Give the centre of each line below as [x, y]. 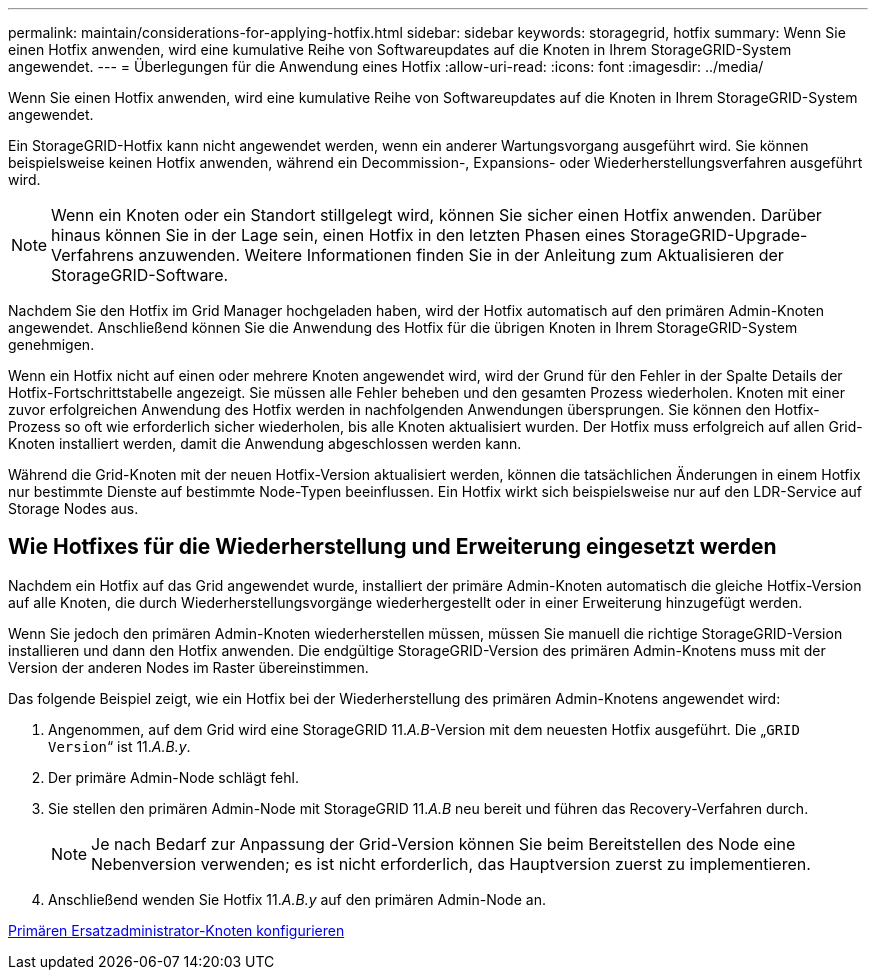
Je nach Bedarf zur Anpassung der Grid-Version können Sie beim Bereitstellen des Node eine [443, 843]
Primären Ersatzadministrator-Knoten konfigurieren [176, 930]
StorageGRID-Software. [140, 275]
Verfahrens [92, 255]
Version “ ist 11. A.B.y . [119, 746]
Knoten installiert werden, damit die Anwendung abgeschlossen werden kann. [265, 443]
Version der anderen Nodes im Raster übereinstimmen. [188, 667]
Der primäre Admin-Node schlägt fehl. [173, 777]
